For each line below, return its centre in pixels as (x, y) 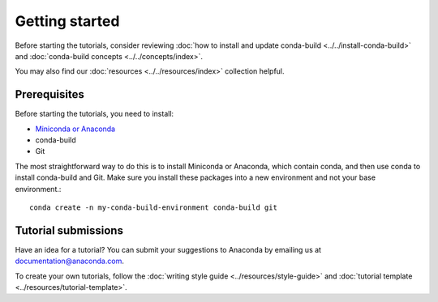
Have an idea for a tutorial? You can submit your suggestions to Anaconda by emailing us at (168, 249)
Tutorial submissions (69, 230)
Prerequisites (49, 94)
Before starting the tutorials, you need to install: (94, 114)
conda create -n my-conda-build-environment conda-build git (153, 207)
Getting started (67, 21)
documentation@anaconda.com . (70, 261)
